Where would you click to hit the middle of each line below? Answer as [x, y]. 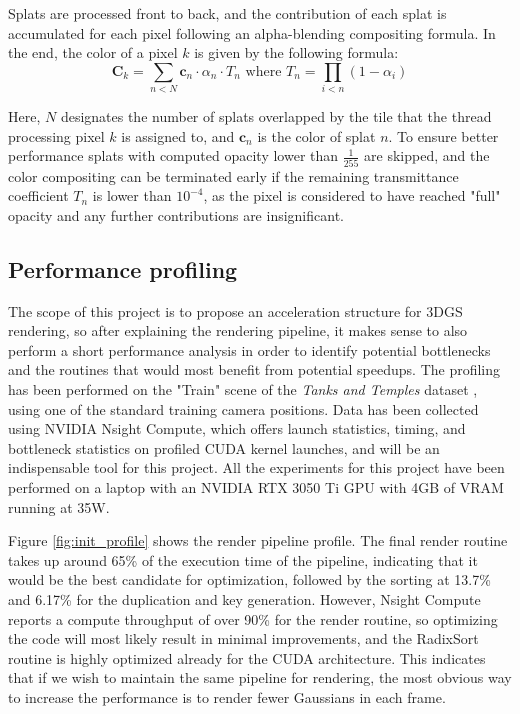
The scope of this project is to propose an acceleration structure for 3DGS [235, 310]
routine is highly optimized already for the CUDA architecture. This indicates [247, 657]
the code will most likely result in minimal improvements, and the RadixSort [243, 638]
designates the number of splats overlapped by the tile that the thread [276, 116]
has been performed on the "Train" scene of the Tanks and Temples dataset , [243, 388]
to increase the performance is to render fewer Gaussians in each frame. [227, 696]
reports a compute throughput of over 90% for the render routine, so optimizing [253, 618]
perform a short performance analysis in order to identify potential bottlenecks [249, 349]
